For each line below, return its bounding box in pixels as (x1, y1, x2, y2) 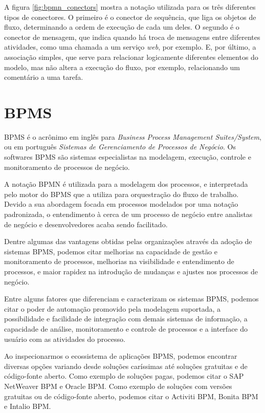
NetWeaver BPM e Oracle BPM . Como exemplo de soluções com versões (4, 380, 232, 391)
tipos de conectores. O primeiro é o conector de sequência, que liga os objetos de (4, 11, 256, 22)
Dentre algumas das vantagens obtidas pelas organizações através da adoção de (4, 236, 252, 247)
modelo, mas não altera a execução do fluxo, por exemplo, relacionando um (4, 61, 240, 72)
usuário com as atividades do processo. (4, 333, 125, 344)
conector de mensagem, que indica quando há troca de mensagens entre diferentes (4, 31, 260, 42)
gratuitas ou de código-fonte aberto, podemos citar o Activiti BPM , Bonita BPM (4, 390, 258, 401)
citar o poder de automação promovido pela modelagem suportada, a (4, 303, 220, 314)
